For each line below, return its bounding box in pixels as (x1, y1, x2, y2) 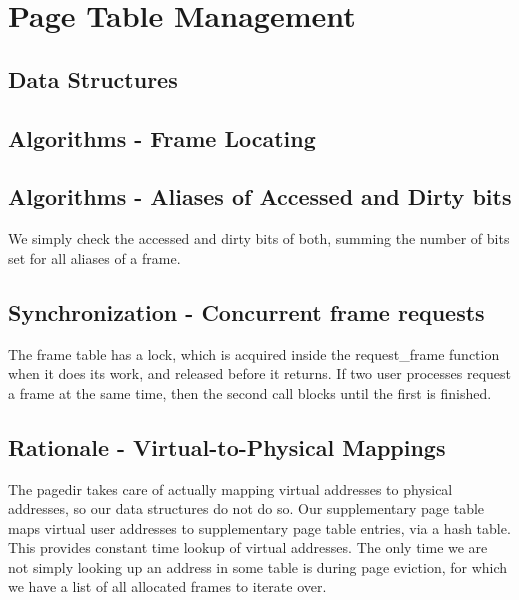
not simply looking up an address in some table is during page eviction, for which (8, 556, 508, 577)
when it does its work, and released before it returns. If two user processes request (8, 363, 512, 384)
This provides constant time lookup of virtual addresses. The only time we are (8, 537, 488, 558)
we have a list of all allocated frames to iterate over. (8, 576, 327, 597)
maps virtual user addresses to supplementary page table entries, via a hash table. (8, 517, 511, 538)
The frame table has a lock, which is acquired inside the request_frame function (8, 343, 500, 364)
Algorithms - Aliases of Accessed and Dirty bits (8, 181, 512, 212)
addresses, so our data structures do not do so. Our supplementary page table (8, 498, 485, 519)
